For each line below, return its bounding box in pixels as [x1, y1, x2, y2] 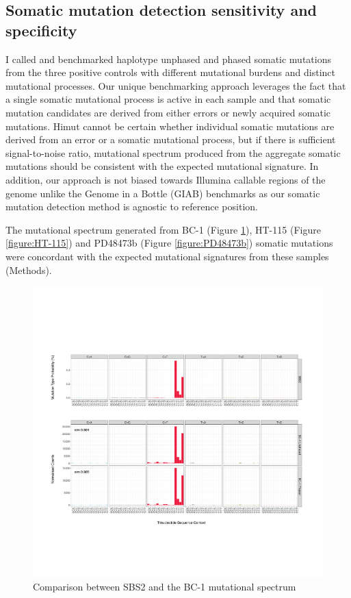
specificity [5, 19, 77, 40]
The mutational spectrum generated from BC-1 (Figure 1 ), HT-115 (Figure [5, 222, 321, 236]
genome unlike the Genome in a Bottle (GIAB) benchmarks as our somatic [5, 186, 320, 200]
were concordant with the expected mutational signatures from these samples [5, 249, 329, 263]
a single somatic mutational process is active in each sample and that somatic [5, 92, 331, 106]
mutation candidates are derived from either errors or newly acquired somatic [5, 105, 331, 119]
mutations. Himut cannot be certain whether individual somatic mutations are [5, 119, 335, 133]
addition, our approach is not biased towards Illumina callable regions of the [5, 172, 326, 186]
